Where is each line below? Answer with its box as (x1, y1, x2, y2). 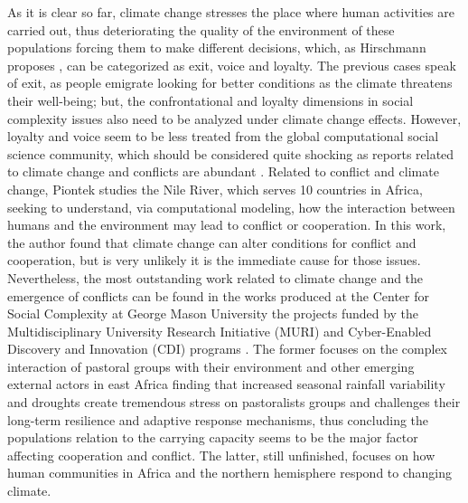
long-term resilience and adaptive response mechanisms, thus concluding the (7, 410, 429, 429)
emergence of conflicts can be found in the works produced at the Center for (7, 286, 429, 305)
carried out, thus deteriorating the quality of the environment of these (7, 20, 395, 39)
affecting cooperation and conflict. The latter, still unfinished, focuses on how (7, 445, 435, 464)
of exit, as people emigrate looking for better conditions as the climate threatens (7, 73, 453, 92)
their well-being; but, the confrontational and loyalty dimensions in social (7, 90, 414, 109)
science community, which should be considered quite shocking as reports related (7, 144, 454, 163)
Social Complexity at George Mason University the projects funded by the (7, 304, 419, 323)
